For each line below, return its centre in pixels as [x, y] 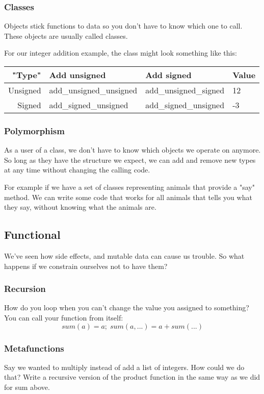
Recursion [25, 289]
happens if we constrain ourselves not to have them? [86, 266]
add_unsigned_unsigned [93, 90]
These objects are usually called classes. [66, 35]
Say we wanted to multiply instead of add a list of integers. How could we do [124, 367]
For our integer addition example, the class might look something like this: [121, 53]
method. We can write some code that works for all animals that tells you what [128, 197]
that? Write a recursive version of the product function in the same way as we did [132, 377]
